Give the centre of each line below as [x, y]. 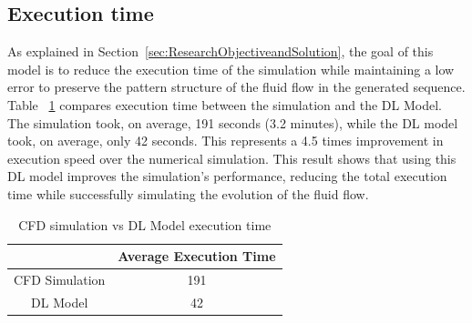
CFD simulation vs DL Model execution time [145, 224]
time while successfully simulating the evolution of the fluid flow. [188, 193]
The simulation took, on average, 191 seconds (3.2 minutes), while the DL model [233, 122]
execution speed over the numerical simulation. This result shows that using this [232, 158]
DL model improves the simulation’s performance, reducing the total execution [227, 176]
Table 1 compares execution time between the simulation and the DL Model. [225, 104]
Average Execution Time [197, 256]
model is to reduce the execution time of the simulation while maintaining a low [231, 69]
